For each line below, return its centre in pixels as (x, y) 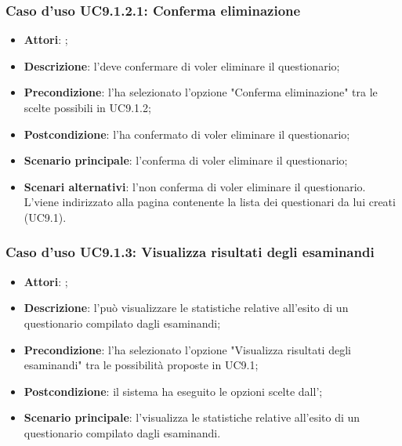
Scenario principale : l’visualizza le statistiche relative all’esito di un (192, 417)
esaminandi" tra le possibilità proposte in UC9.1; (141, 365)
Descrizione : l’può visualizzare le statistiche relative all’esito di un (186, 308)
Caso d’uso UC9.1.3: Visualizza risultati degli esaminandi (190, 252)
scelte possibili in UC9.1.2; (87, 107)
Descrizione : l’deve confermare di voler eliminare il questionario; (182, 65)
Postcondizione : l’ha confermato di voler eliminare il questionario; (187, 134)
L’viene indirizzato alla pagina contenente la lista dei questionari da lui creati (210, 202)
